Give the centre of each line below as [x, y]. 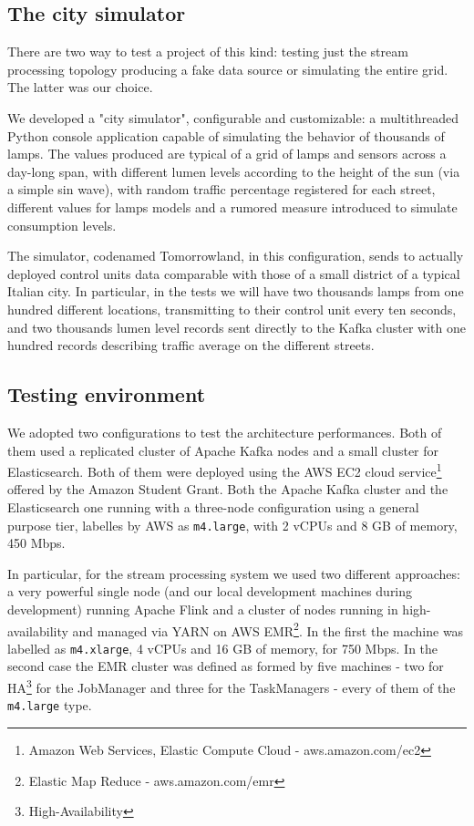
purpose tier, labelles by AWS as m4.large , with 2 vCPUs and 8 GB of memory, [232, 525]
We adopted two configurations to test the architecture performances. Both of [225, 432]
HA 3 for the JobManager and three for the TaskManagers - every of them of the [232, 686]
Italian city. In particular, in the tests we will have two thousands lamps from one [236, 291]
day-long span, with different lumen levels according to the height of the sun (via [234, 171]
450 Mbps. [36, 543]
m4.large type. [50, 705]
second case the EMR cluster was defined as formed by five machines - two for [226, 666]
